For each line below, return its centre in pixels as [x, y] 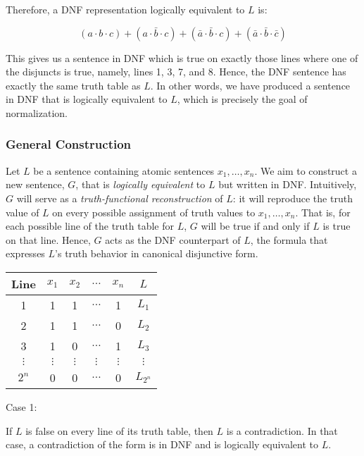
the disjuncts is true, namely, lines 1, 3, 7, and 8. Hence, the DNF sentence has [176, 72]
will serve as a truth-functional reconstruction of [120, 198]
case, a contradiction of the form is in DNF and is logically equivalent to [162, 444]
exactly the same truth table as [73, 85]
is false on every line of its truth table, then [119, 430]
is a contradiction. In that [282, 430]
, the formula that [289, 239]
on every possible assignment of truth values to [154, 212]
